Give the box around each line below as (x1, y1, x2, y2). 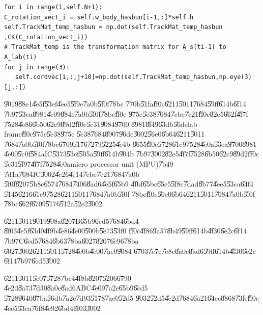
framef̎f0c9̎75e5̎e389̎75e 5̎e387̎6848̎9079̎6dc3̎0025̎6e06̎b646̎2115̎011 (4, 128, 205, 139)
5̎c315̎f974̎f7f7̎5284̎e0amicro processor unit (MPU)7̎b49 (4, 158, 173, 169)
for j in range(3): (4, 63, 70, 71)
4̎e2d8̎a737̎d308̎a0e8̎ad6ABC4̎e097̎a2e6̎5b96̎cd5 (4, 282, 148, 293)
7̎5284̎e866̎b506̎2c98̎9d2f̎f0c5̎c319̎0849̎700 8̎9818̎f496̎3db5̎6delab (4, 118, 197, 129)
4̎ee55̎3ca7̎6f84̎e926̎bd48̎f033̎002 (4, 302, 101, 313)
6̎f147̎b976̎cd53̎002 (4, 255, 61, 266)
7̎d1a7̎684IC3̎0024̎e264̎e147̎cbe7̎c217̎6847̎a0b (4, 168, 139, 179)
